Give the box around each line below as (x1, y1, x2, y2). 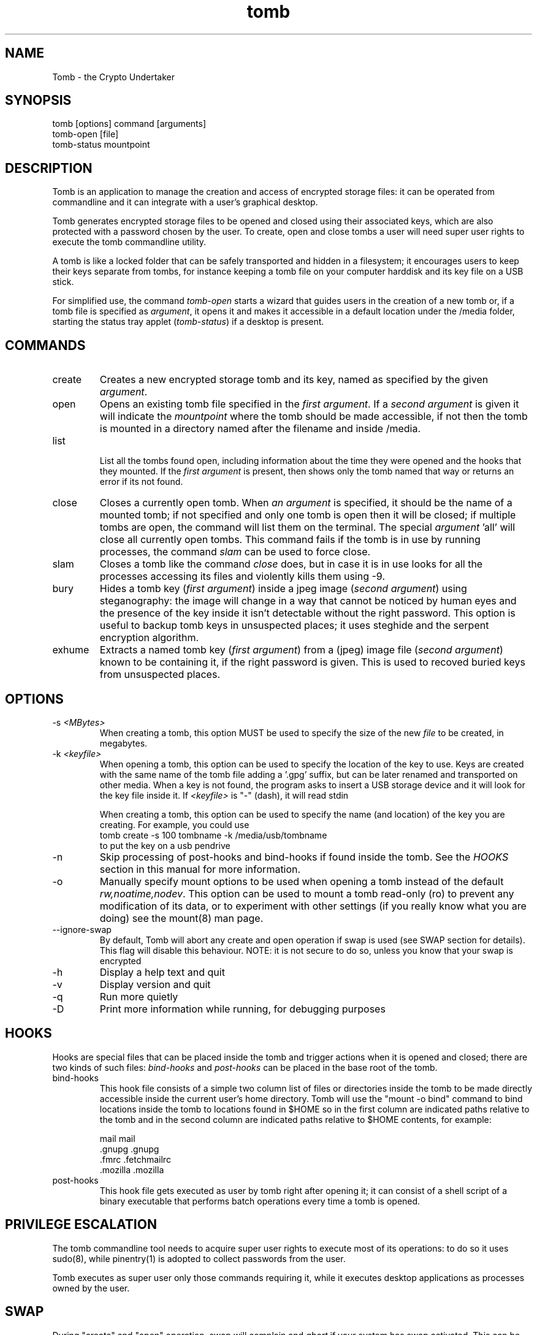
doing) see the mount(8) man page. (99, 911, 264, 924)
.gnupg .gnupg (99, 1143, 159, 1154)
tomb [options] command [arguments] (52, 118, 207, 129)
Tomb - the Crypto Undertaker (52, 71, 175, 82)
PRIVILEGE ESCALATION (5, 1217, 157, 1233)
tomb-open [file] (52, 129, 119, 140)
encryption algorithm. (99, 631, 199, 644)
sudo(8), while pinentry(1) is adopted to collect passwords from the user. (52, 1253, 346, 1264)
